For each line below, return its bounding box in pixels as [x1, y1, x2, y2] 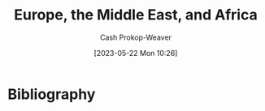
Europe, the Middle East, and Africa [14, 6, 258, 24]
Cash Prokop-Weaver [99, 32, 172, 42]
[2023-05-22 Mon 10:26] [93, 48, 178, 58]
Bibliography [7, 85, 96, 103]
